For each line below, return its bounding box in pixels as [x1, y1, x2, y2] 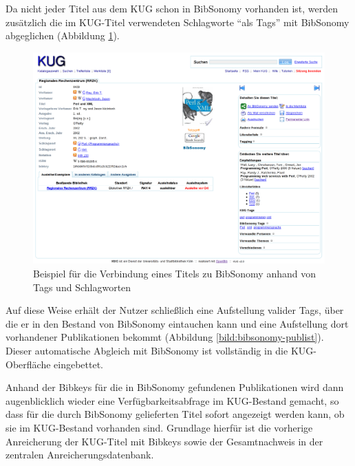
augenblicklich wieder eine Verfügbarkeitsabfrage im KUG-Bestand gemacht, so [6, 393, 339, 407]
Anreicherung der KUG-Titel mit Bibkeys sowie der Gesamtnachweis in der [6, 434, 323, 448]
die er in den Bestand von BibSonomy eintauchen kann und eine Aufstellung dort [6, 316, 349, 330]
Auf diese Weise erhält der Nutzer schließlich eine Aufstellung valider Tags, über [6, 303, 344, 317]
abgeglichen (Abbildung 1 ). [6, 28, 120, 43]
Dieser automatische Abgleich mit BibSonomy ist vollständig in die [6, 343, 288, 357]
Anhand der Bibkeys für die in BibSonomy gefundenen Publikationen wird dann [6, 380, 344, 394]
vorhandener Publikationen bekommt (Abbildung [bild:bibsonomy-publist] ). [6, 330, 324, 344]
